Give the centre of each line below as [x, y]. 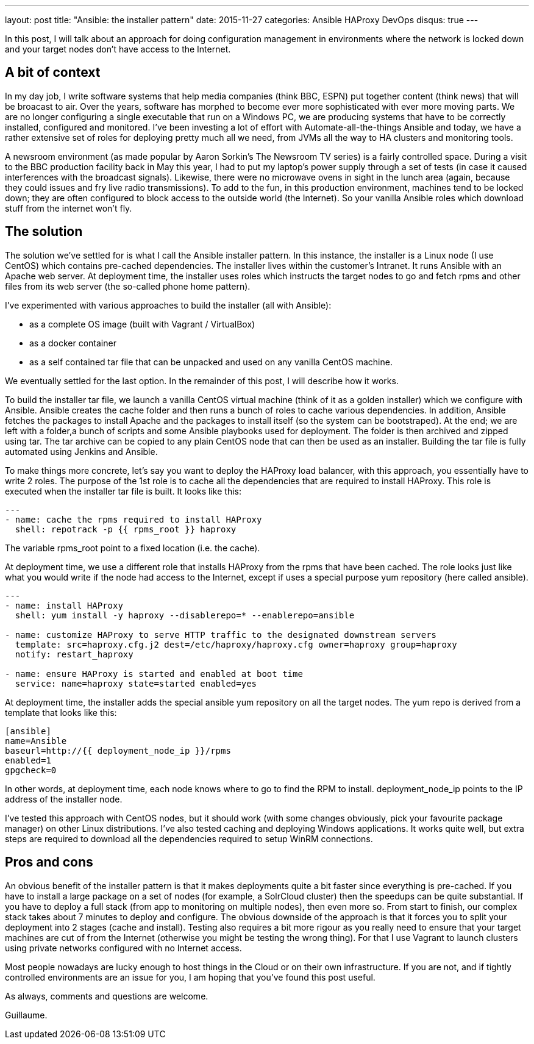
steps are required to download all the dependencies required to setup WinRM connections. [189, 838]
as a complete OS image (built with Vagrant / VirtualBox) [142, 324]
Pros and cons [49, 862]
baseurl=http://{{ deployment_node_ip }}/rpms [118, 750]
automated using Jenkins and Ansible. [81, 451]
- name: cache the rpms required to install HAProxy [133, 519]
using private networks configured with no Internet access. [123, 948]
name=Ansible [36, 741]
